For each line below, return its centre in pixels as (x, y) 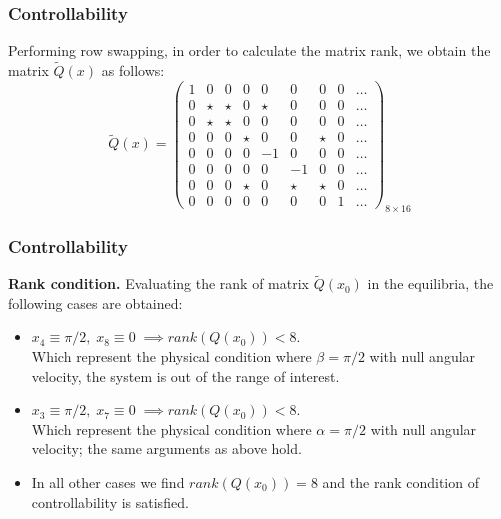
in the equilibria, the (430, 283)
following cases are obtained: (95, 302)
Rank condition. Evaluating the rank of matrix (158, 283)
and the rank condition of (400, 481)
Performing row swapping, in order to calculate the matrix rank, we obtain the (249, 50)
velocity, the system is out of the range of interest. (185, 375)
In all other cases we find (108, 481)
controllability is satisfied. (110, 501)
